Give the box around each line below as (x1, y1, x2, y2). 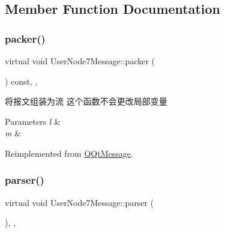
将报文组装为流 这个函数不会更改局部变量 (5, 95, 167, 107)
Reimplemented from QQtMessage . (5, 147, 133, 159)
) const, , (5, 74, 38, 87)
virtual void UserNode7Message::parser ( (5, 196, 154, 208)
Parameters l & (5, 115, 61, 127)
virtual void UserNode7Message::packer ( (5, 55, 155, 67)
